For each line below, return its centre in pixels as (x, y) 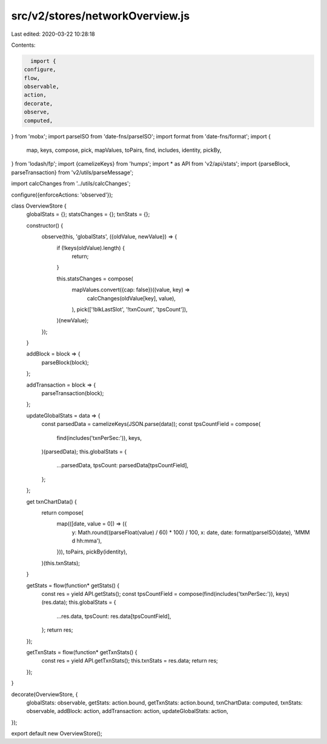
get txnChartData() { (51, 501)
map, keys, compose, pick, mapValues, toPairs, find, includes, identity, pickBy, (124, 150)
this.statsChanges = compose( (95, 279)
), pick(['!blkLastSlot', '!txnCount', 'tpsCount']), (130, 309)
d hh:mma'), (87, 541)
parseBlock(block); (65, 362)
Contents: (23, 45)
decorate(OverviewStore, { (45, 694)
